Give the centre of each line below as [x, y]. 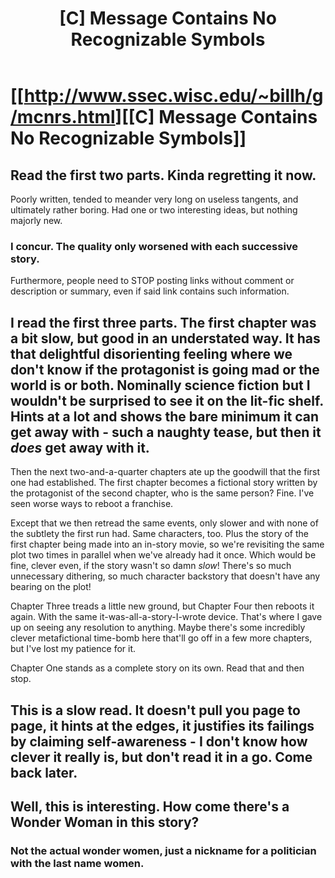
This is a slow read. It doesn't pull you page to [155, 710]
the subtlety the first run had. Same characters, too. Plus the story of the [160, 534]
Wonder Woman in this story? [105, 822]
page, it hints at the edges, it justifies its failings [162, 725]
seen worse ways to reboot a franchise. [92, 504]
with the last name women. [77, 863]
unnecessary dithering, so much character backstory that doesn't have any [165, 576]
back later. [44, 772]
